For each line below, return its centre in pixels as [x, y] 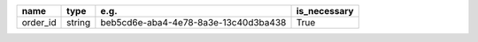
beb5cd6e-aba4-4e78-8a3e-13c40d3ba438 [193, 22]
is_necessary [325, 11]
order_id [39, 22]
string [79, 22]
